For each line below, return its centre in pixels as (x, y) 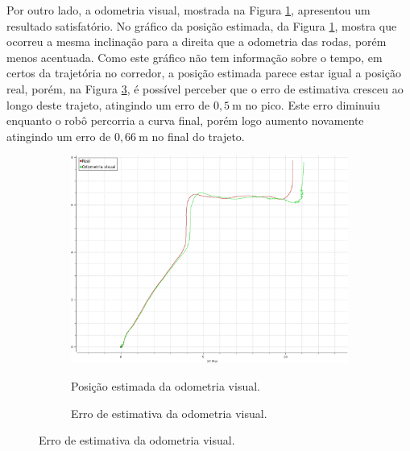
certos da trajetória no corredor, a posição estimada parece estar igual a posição (204, 73)
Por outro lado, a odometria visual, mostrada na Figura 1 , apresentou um (188, 10)
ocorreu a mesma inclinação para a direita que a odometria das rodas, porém (197, 41)
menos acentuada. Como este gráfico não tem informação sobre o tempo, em (195, 57)
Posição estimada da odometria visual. (166, 385)
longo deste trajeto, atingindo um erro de (108, 104)
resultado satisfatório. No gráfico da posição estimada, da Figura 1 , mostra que (202, 25)
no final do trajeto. (198, 136)
